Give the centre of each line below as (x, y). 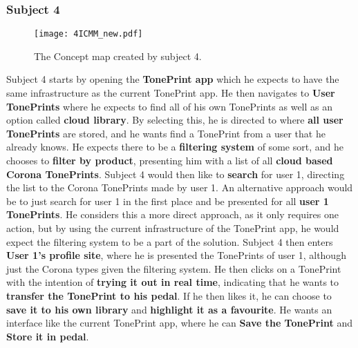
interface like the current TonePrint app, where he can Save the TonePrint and (179, 323)
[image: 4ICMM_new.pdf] (88, 34)
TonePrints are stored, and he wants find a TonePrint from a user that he (166, 133)
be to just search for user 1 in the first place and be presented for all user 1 (168, 201)
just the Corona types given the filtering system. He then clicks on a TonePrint (174, 268)
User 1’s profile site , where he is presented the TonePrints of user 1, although (176, 255)
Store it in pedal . (48, 336)
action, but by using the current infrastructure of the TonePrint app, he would (173, 228)
